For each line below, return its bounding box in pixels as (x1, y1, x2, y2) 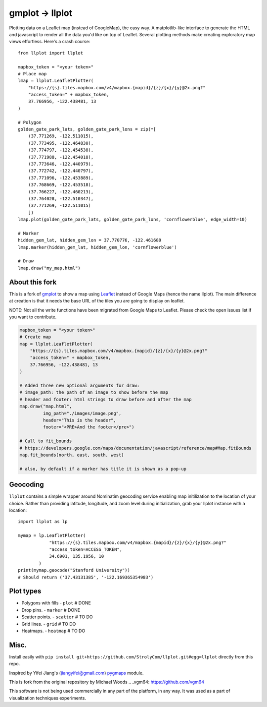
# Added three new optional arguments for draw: (19, 383, 140, 389)
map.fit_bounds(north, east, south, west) (19, 452, 124, 458)
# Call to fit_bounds (19, 438, 72, 444)
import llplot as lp (18, 519, 68, 525)
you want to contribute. (9, 314, 57, 320)
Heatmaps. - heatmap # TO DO (21, 628, 86, 634)
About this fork (9, 278, 57, 286)
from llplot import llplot (18, 50, 84, 56)
